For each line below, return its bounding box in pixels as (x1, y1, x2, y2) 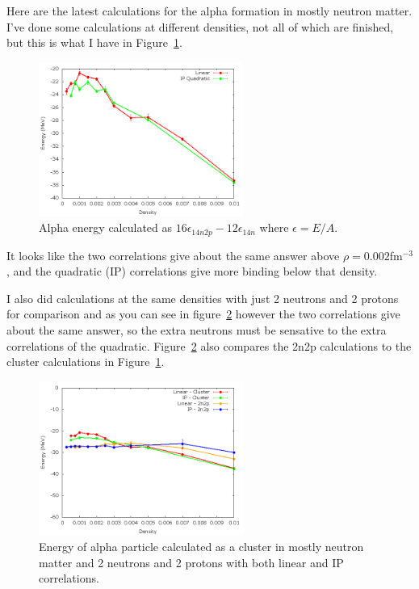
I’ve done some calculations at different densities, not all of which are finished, (6, 18, 394, 35)
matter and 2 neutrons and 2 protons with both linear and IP (39, 553, 344, 570)
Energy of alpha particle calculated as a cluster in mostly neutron (39, 538, 364, 555)
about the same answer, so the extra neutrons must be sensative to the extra (6, 321, 387, 338)
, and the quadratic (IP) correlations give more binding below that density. (6, 263, 378, 280)
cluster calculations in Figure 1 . (6, 353, 165, 370)
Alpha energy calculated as (39, 219, 173, 236)
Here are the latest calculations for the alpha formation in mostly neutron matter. (6, 2, 413, 19)
